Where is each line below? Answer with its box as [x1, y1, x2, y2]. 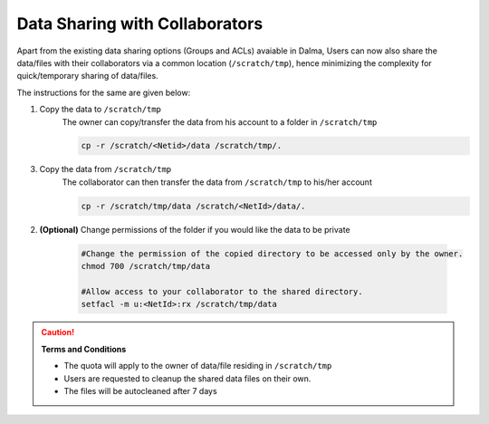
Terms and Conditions [41, 343, 127, 354]
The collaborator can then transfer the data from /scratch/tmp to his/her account [62, 177, 373, 188]
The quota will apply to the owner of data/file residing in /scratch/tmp [63, 361, 332, 371]
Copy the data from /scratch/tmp [39, 164, 172, 175]
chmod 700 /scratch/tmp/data [81, 261, 211, 272]
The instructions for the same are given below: [16, 87, 191, 98]
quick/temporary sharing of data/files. [16, 71, 158, 82]
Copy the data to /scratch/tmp [39, 104, 162, 115]
